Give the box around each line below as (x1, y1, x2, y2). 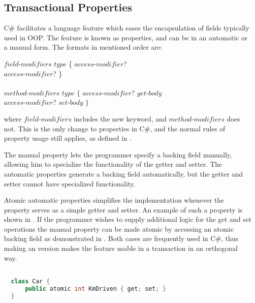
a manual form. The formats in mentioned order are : (4, 42, 162, 52)
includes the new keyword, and (73, 113, 167, 123)
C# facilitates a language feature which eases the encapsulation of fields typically (4, 23, 250, 33)
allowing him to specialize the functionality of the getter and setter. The (4, 159, 222, 169)
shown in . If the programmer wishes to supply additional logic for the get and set (4, 214, 252, 224)
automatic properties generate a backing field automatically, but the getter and (4, 168, 243, 179)
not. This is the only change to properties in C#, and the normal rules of (4, 123, 225, 133)
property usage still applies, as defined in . (4, 133, 132, 143)
